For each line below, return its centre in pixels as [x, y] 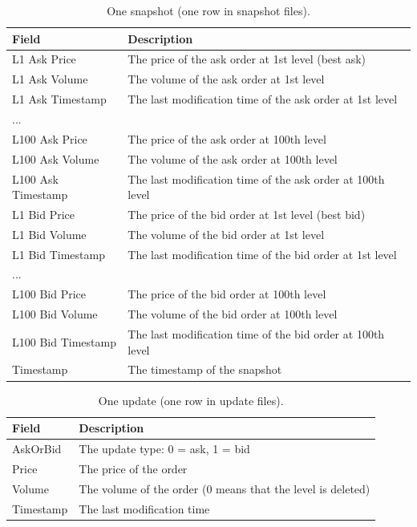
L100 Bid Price [49, 294]
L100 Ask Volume [56, 158]
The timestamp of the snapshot [205, 369]
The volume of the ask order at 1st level [226, 79]
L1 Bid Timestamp [59, 254]
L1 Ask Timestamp [59, 99]
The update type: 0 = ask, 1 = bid [164, 448]
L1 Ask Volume [50, 79]
